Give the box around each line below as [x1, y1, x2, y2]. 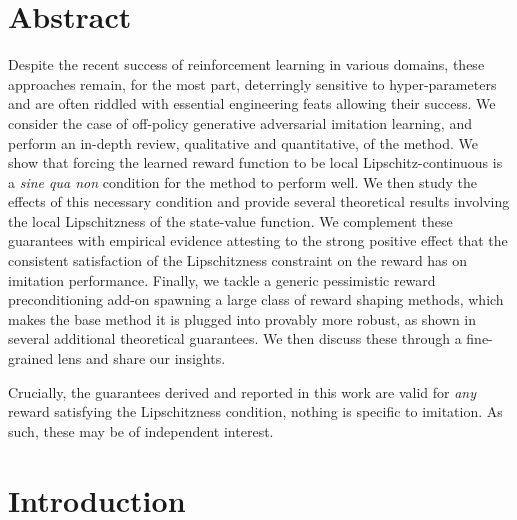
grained [8, 348, 54, 369]
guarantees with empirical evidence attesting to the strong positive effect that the [8, 230, 508, 251]
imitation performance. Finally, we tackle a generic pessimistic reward [8, 269, 436, 290]
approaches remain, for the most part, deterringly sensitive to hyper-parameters [8, 73, 497, 94]
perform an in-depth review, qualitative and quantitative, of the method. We [8, 132, 478, 153]
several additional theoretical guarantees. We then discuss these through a [8, 328, 462, 349]
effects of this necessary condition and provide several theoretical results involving [8, 191, 510, 212]
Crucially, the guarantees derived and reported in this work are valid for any [8, 381, 476, 402]
